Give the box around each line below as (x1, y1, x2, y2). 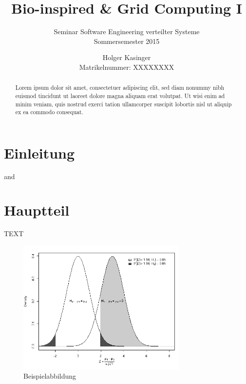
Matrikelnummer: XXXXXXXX (79, 61, 174, 72)
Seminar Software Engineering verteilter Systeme (54, 26, 200, 37)
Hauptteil (4, 200, 70, 220)
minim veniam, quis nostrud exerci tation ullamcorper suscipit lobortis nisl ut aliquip (15, 100, 232, 108)
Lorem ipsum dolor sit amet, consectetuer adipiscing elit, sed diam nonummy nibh (15, 83, 225, 92)
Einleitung (4, 142, 75, 162)
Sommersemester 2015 (94, 36, 160, 46)
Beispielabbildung (23, 371, 76, 381)
